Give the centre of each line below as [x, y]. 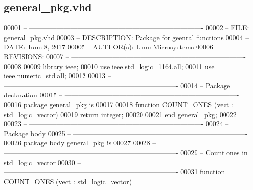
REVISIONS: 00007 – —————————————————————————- [125, 56]
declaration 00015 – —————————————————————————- [122, 95]
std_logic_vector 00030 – [42, 162]
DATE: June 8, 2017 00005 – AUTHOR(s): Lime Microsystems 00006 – [112, 47]
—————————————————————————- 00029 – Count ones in [126, 152]
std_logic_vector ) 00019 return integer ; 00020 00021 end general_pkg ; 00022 [120, 114]
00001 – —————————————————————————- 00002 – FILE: [126, 28]
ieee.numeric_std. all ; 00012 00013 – [57, 76]
